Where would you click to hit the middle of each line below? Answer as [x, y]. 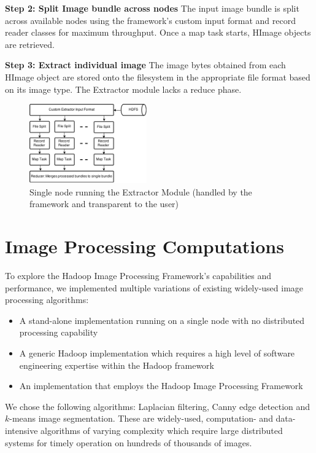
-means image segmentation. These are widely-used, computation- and [141, 418]
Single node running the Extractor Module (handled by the [141, 191]
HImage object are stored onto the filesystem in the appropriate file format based [158, 77]
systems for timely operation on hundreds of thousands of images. [129, 442]
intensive [21, 430]
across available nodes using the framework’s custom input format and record [150, 20]
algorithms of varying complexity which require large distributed [162, 430]
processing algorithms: [47, 300]
